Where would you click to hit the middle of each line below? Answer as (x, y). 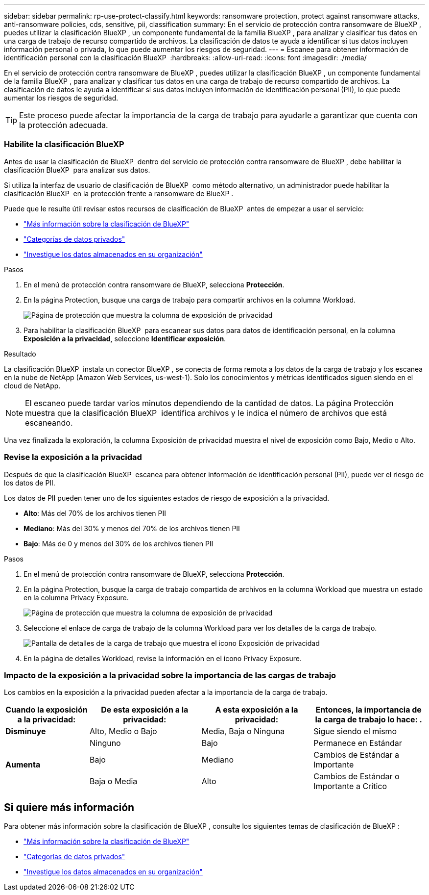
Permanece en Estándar (358, 743)
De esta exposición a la (145, 710)
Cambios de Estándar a (356, 755)
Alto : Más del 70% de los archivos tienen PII (95, 513)
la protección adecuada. (64, 125)
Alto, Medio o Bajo (123, 731)
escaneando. (49, 422)
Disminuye (26, 731)
